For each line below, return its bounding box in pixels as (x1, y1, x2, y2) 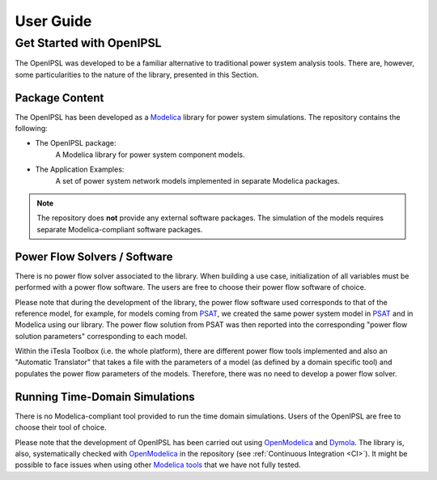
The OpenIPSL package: (35, 138, 117, 148)
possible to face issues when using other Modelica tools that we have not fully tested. (15, 460, 301, 469)
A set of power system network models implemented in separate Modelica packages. (55, 176, 340, 185)
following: (15, 124, 48, 134)
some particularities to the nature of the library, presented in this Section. (15, 70, 259, 79)
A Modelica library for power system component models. (55, 150, 246, 159)
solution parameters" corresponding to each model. (15, 331, 188, 341)
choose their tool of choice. (15, 423, 107, 432)
